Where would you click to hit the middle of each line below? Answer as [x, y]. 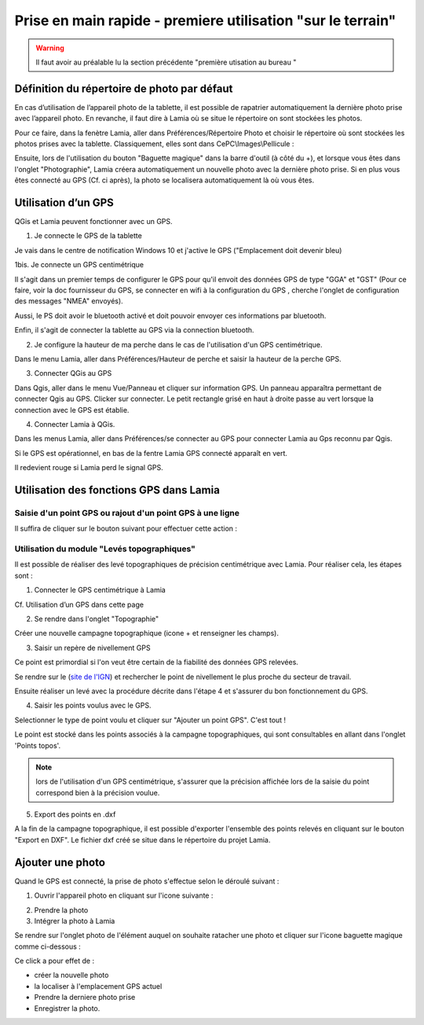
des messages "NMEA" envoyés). [69, 301]
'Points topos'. [38, 745]
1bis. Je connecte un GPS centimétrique [79, 265]
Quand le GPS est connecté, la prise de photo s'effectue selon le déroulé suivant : [147, 881]
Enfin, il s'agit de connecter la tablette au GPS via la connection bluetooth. [134, 330]
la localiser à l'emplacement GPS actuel [98, 986]
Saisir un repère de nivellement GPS [92, 648]
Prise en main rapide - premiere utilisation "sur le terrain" [205, 20]
